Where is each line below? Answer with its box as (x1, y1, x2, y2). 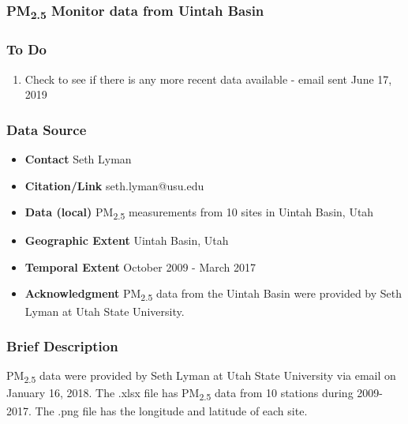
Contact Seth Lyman (24, 150, 132, 167)
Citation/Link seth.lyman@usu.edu (24, 177, 204, 193)
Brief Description (6, 336, 118, 356)
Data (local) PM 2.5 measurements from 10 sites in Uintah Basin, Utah (24, 204, 374, 222)
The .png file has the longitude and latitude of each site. (35, 402, 308, 418)
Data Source (6, 119, 87, 139)
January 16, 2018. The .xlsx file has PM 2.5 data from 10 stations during (6, 385, 354, 403)
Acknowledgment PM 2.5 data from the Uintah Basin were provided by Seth (24, 285, 402, 304)
